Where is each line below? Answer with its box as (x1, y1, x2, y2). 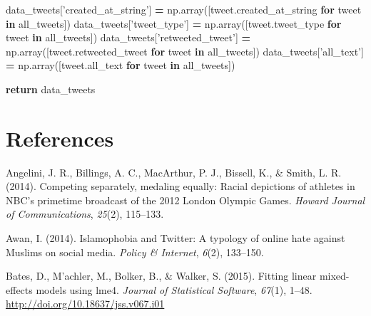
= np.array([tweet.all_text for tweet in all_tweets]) (6, 58, 235, 73)
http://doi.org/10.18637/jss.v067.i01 (6, 296, 165, 311)
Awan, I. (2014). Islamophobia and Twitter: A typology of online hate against (6, 231, 345, 246)
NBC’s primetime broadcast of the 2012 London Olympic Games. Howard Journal (6, 192, 365, 207)
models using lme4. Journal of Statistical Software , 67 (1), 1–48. (36, 282, 312, 297)
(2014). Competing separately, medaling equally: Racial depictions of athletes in (6, 179, 355, 194)
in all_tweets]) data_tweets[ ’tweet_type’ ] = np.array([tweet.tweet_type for (6, 16, 342, 31)
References (6, 123, 114, 152)
